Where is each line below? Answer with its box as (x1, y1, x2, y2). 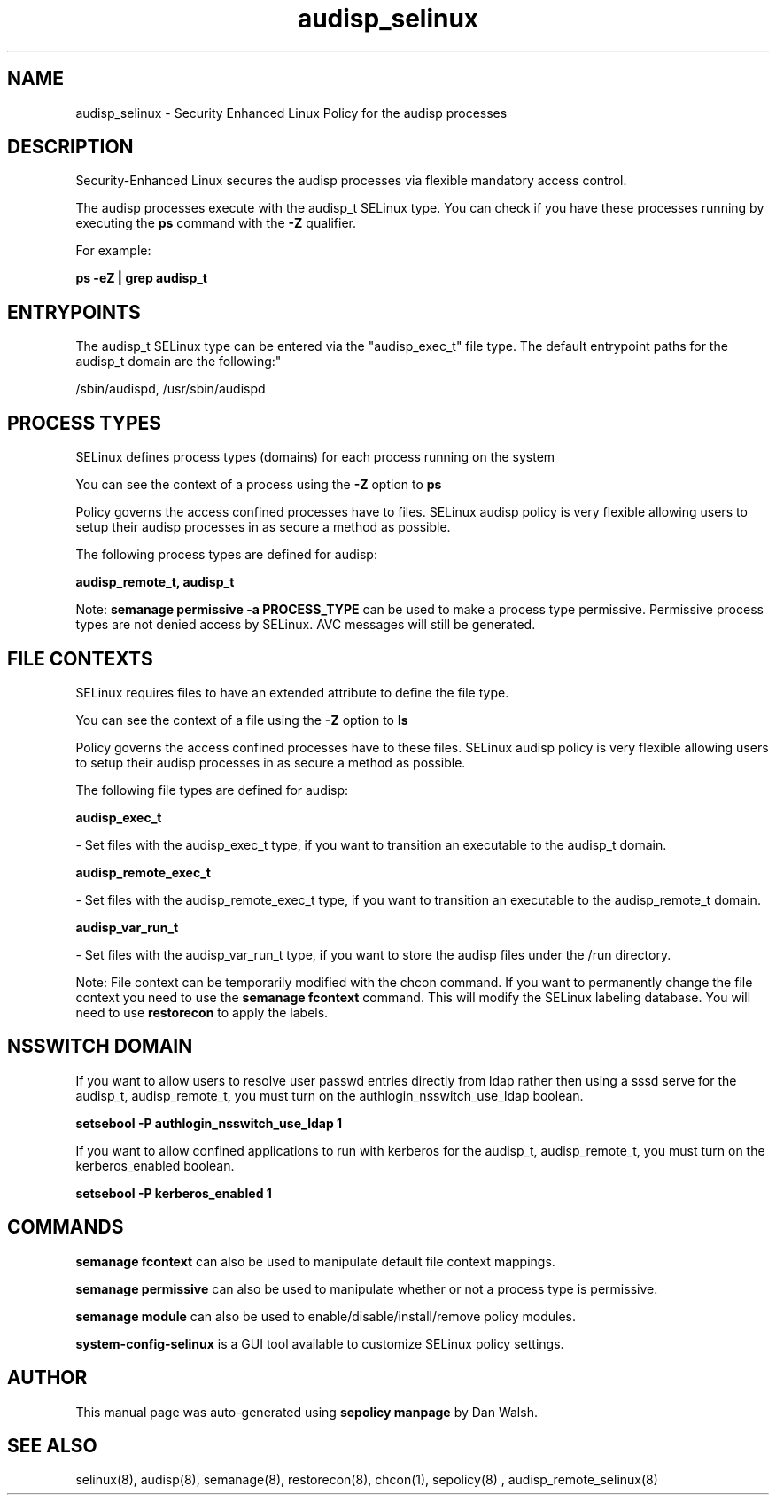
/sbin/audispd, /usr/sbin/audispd (75, 381, 266, 397)
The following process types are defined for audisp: (75, 547, 377, 563)
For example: (75, 243, 151, 259)
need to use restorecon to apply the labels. (75, 1004, 329, 1020)
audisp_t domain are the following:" (75, 354, 282, 370)
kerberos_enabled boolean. (75, 1157, 235, 1173)
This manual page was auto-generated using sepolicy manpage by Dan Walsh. (75, 1404, 538, 1420)
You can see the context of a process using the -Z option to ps (75, 477, 442, 493)
